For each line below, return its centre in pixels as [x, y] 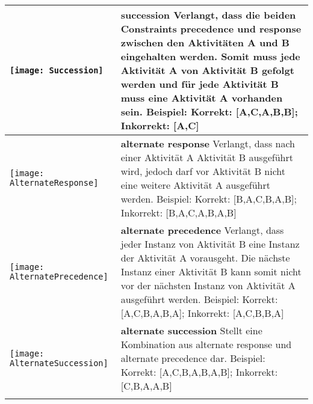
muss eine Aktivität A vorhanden [202, 98]
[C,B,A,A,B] [146, 386]
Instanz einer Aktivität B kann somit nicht [211, 271]
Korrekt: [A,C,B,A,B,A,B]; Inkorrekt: [199, 372]
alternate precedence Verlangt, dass [202, 230]
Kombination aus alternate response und [206, 344]
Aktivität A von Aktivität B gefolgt [207, 70]
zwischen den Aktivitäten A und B [205, 42]
